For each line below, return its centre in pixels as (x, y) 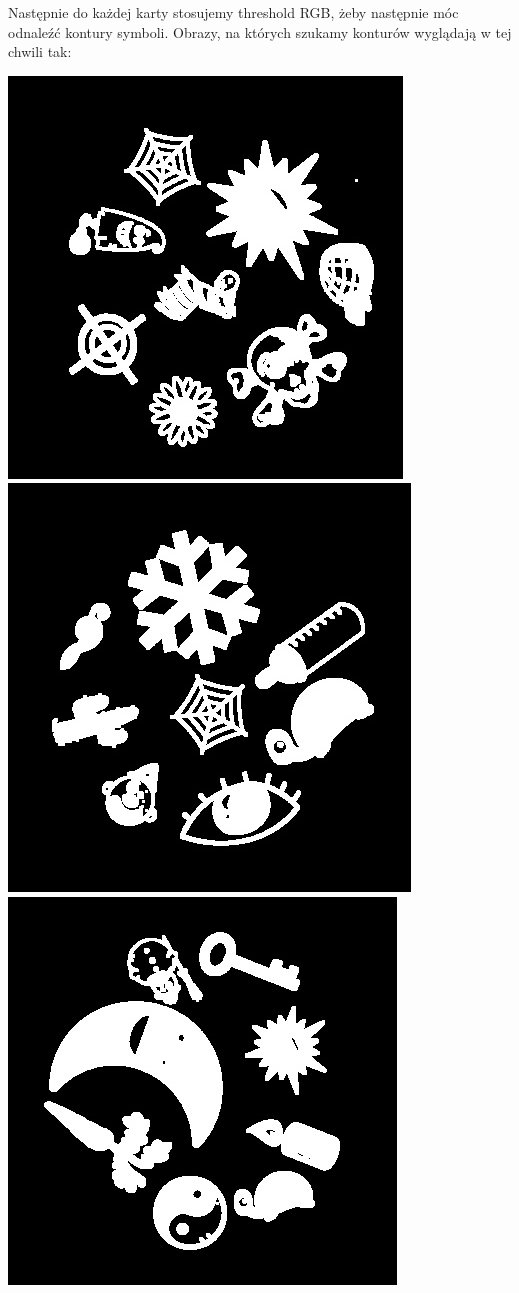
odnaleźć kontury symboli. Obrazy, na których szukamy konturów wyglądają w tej (260, 31)
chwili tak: (40, 51)
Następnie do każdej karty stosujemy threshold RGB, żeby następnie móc (233, 12)
